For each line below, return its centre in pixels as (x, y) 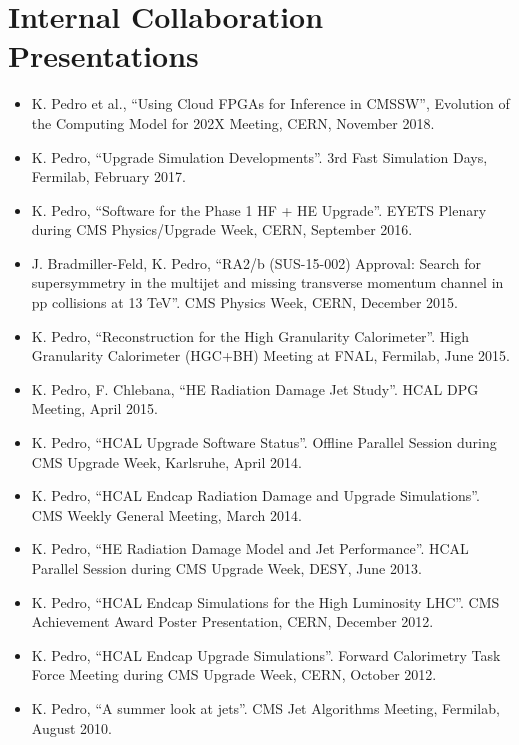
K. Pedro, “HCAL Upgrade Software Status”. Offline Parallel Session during (264, 442)
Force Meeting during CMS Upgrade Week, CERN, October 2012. (234, 674)
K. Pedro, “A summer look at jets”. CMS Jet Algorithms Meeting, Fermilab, (265, 707)
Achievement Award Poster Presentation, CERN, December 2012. (232, 621)
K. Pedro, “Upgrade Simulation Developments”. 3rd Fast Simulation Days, (259, 156)
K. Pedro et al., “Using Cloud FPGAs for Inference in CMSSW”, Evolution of (270, 103)
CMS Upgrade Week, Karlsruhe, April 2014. (166, 461)
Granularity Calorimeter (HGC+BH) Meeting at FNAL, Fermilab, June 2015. (270, 355)
